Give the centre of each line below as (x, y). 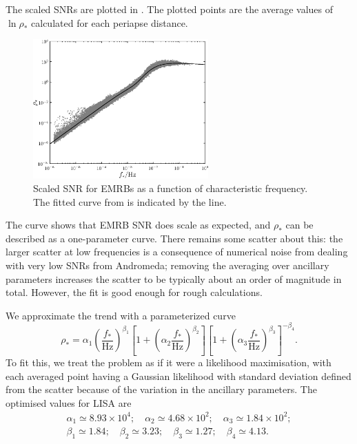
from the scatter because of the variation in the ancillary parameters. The (161, 389)
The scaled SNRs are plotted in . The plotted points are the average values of (170, 9)
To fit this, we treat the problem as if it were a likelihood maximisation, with (169, 362)
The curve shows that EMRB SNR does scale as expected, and (138, 225)
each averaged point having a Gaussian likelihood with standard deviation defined (178, 376)
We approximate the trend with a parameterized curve (121, 315)
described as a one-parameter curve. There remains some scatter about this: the (174, 238)
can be (299, 225)
